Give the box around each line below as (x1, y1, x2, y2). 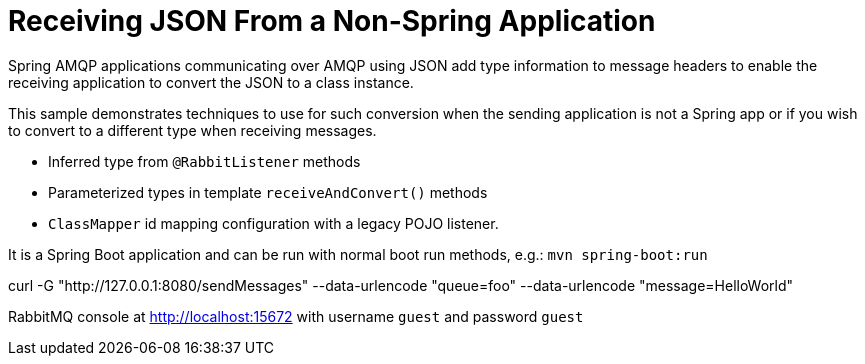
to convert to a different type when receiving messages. (8, 121, 377, 139)
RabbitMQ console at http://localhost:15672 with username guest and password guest (8, 307, 584, 325)
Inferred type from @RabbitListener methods (48, 152, 361, 170)
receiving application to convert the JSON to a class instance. (8, 73, 414, 91)
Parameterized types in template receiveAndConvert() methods (48, 183, 488, 201)
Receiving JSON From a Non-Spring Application (8, 4, 656, 38)
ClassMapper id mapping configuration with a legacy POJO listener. (48, 214, 499, 232)
